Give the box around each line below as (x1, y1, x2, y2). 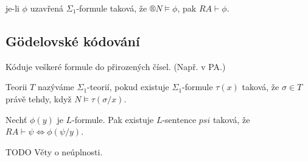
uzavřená (30, 2, 64, 14)
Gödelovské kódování (5, 31, 140, 50)
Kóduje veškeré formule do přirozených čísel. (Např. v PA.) (5, 60, 226, 72)
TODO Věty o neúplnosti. (5, 145, 103, 158)
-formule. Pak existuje (72, 113, 154, 125)
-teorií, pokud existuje (87, 80, 169, 93)
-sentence (162, 113, 197, 125)
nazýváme (37, 80, 74, 93)
